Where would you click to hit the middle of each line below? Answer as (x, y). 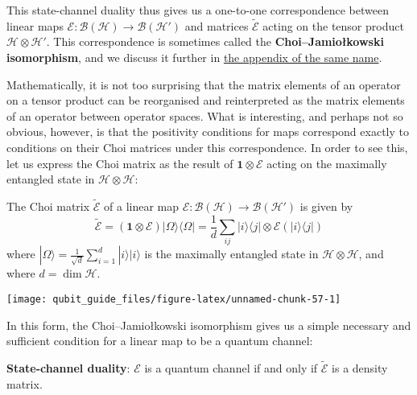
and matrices (217, 25)
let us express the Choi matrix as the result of (120, 163)
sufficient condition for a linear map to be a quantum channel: (160, 341)
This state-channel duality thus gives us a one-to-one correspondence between (198, 10)
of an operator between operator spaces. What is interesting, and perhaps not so (205, 115)
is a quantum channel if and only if (231, 368)
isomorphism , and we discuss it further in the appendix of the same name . (194, 57)
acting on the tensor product (333, 25)
